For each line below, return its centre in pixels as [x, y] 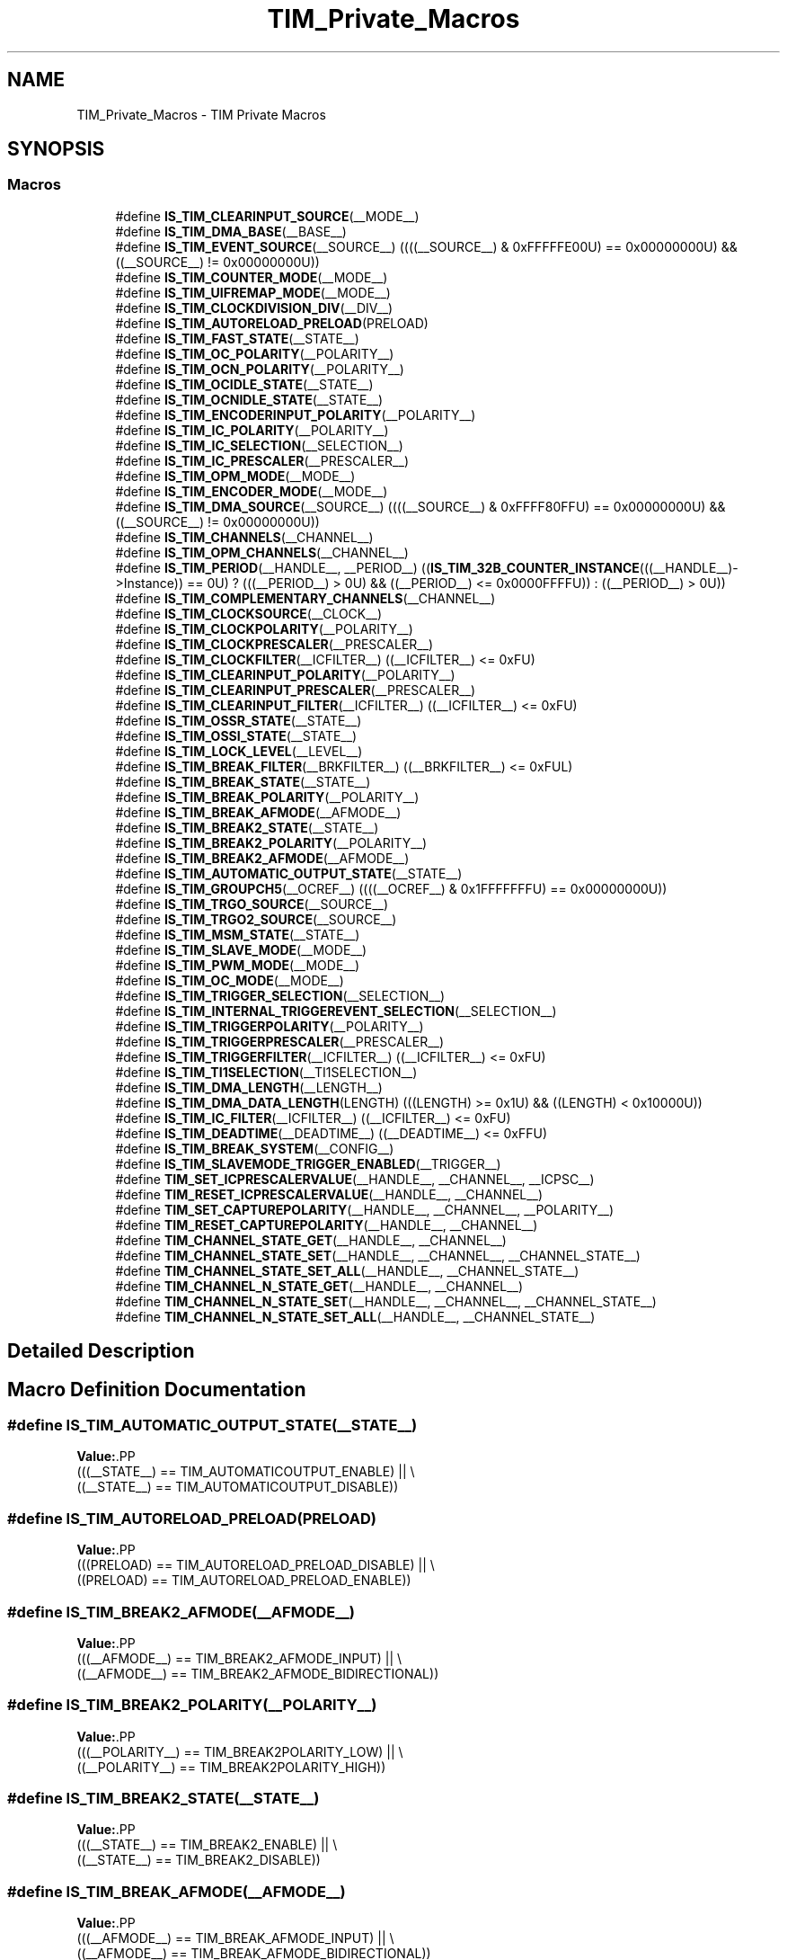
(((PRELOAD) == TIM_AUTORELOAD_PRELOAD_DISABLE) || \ [256, 1565]
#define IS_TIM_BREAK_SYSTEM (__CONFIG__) [255, 1148]
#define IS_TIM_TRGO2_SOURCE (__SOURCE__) [256, 919]
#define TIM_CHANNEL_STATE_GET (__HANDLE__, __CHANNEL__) [311, 1240]
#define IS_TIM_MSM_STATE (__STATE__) [238, 934]
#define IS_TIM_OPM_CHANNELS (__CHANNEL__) [262, 552]
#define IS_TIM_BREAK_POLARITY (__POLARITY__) [267, 797]
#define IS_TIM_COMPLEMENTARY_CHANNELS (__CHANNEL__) [305, 598]
